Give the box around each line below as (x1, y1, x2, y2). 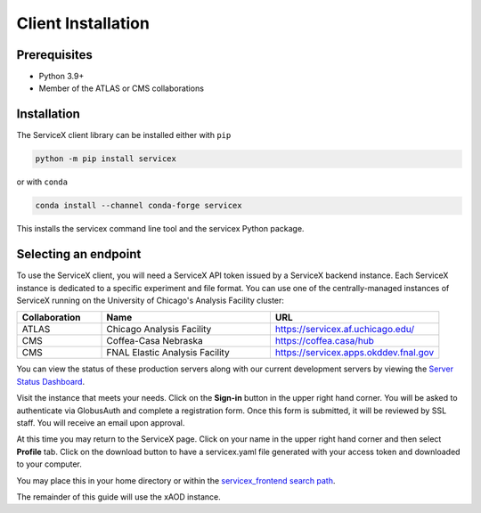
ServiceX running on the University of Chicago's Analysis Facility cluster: (16, 295, 285, 305)
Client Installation (16, 13, 151, 33)
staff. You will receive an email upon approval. (16, 417, 185, 427)
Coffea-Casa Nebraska (106, 335, 204, 347)
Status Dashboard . (16, 376, 85, 387)
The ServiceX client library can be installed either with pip (16, 130, 232, 141)
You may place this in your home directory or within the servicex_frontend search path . (16, 475, 336, 485)
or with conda (16, 176, 69, 187)
